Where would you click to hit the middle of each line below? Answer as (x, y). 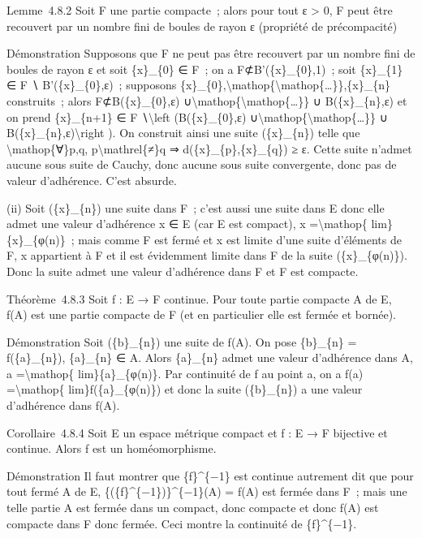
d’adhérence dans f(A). (63, 405)
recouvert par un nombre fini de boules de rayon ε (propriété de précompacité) (202, 26)
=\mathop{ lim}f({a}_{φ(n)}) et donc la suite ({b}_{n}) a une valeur (185, 389)
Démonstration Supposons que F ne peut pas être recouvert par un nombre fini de (211, 53)
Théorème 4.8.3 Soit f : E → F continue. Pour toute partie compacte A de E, (199, 298)
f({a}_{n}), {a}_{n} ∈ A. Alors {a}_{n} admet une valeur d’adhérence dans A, (210, 357)
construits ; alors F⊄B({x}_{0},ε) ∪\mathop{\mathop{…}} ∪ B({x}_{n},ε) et (207, 100)
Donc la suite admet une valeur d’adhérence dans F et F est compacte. (183, 271)
